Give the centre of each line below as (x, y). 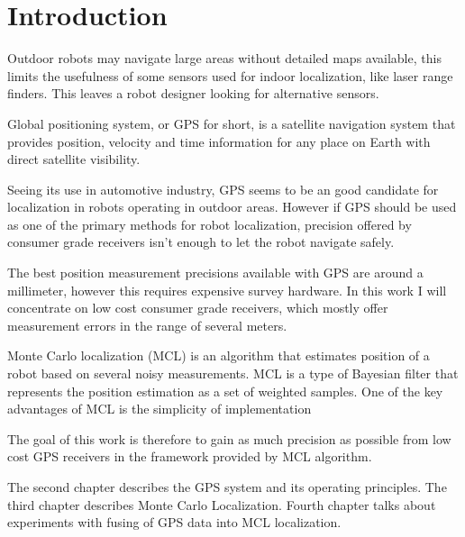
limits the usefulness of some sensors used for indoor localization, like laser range (230, 75)
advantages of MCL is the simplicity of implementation (160, 409)
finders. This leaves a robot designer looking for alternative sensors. (193, 93)
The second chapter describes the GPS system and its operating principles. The (227, 487)
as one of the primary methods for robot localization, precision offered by (210, 224)
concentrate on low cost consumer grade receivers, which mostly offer (198, 308)
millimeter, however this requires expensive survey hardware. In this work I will (227, 290)
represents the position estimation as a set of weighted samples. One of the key (225, 391)
